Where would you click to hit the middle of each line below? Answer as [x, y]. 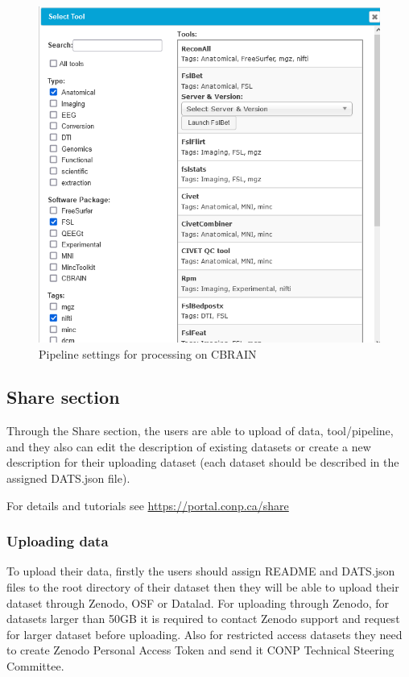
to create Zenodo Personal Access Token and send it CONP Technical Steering [200, 650]
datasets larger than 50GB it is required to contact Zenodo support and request [203, 619]
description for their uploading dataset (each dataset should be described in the [203, 462]
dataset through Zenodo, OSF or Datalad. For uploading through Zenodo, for [198, 602]
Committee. [35, 666]
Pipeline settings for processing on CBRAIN [148, 353]
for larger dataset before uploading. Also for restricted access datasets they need [204, 634]
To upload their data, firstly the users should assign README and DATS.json [201, 571]
